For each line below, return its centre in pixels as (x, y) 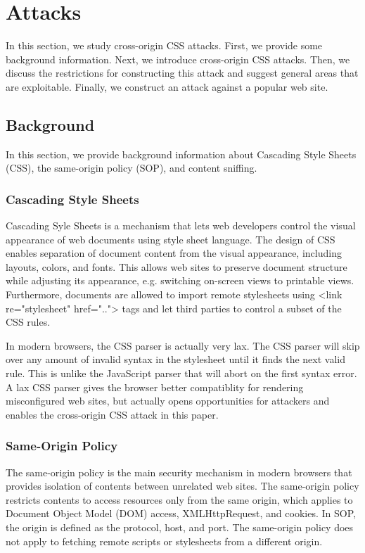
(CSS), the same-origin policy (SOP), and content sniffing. (132, 168)
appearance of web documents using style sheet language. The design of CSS (171, 239)
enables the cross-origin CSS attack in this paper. (112, 414)
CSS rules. (28, 322)
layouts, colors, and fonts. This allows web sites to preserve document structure (177, 266)
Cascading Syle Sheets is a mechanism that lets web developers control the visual (181, 225)
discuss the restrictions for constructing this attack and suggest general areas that (182, 73)
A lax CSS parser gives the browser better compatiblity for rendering (155, 387)
